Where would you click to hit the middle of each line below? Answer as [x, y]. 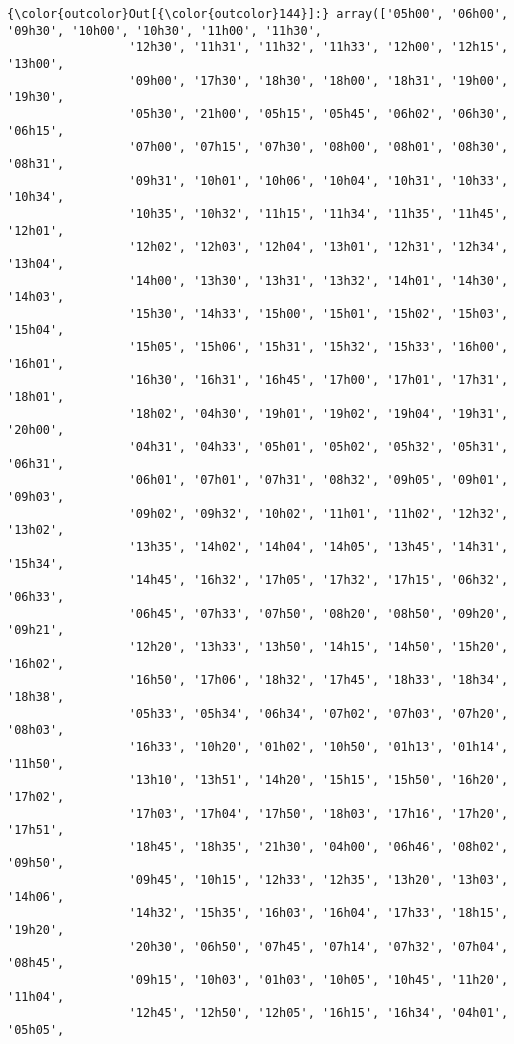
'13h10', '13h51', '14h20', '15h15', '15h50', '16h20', [318, 780]
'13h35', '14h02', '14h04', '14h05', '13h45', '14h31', [318, 547]
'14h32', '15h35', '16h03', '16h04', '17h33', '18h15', [318, 913]
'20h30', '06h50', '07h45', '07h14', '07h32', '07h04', [318, 946]
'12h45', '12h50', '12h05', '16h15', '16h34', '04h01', [318, 1013]
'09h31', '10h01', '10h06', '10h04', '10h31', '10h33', [318, 180]
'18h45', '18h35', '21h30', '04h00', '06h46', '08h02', [318, 846]
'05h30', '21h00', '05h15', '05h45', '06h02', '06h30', [318, 113]
